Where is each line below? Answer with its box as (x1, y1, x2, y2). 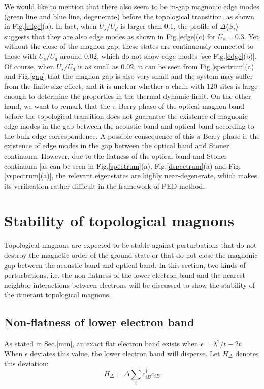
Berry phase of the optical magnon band (118, 100, 245, 111)
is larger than (120, 21, 162, 32)
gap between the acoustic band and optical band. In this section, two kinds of (4, 259, 246, 270)
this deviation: (4, 358, 49, 369)
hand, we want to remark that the (4, 100, 110, 111)
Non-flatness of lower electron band (4, 314, 194, 330)
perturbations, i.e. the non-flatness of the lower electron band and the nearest (4, 270, 245, 280)
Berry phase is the (203, 130, 260, 141)
